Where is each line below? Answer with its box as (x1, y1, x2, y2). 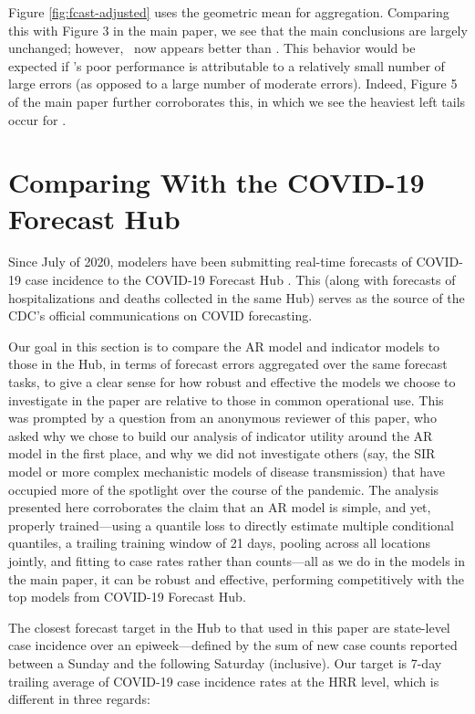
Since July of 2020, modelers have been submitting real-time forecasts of (8, 252, 412, 271)
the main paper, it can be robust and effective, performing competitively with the (8, 569, 464, 588)
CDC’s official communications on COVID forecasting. (8, 306, 313, 325)
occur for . (8, 110, 67, 129)
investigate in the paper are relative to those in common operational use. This (8, 390, 444, 409)
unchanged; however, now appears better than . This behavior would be (8, 38, 416, 58)
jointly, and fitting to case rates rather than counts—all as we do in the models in (8, 551, 466, 570)
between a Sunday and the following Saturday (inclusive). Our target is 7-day (8, 653, 442, 672)
